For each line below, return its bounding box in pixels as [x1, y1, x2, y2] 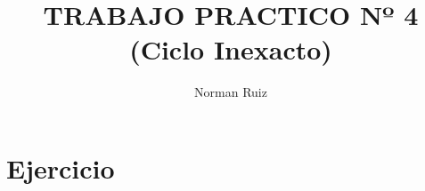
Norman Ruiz [194, 83, 267, 101]
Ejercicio [6, 149, 115, 186]
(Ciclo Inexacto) [129, 31, 332, 68]
